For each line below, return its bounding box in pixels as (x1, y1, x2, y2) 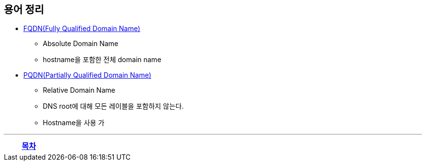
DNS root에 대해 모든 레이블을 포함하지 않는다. (43, 102, 184, 111)
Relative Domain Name (43, 86, 115, 95)
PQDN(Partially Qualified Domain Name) (23, 71, 152, 80)
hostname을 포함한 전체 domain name (43, 55, 161, 64)
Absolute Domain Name (43, 39, 119, 48)
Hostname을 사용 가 (43, 118, 105, 127)
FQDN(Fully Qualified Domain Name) (23, 24, 141, 33)
